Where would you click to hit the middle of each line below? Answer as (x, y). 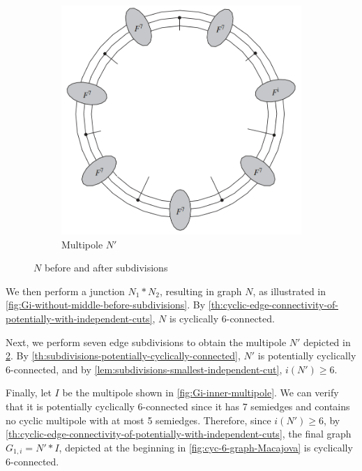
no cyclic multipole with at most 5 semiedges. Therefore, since (138, 420)
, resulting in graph (201, 291)
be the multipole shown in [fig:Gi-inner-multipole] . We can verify (201, 393)
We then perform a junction (65, 291)
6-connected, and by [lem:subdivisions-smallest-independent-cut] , (144, 369)
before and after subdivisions (106, 268)
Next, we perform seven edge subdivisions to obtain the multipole (146, 342)
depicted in (327, 342)
